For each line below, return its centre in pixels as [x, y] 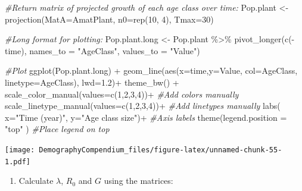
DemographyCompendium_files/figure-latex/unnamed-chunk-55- [161, 150]
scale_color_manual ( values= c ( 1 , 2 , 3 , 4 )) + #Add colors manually [122, 94]
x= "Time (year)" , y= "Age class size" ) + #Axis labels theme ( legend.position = [146, 117]
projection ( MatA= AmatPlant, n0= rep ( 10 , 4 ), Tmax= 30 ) [109, 19]
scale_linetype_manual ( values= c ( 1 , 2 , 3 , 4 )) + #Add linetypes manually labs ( [143, 106]
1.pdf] [18, 162]
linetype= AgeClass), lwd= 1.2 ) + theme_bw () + [92, 82]
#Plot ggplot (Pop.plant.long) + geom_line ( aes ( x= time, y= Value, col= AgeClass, [151, 71]
